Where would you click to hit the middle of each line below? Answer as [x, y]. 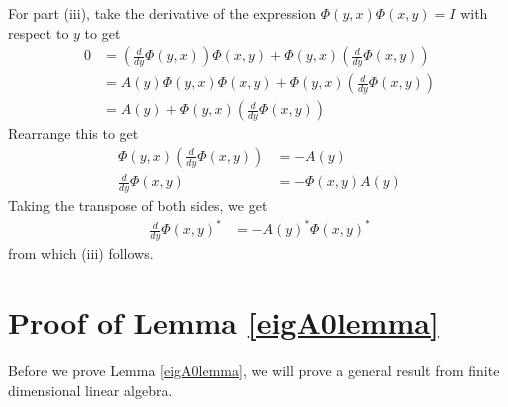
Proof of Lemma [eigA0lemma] [223, 322]
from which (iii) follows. [81, 253]
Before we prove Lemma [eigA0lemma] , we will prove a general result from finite [254, 369]
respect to [38, 32]
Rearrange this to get [73, 133]
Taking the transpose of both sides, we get [138, 205]
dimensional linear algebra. [90, 389]
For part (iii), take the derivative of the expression [162, 13]
